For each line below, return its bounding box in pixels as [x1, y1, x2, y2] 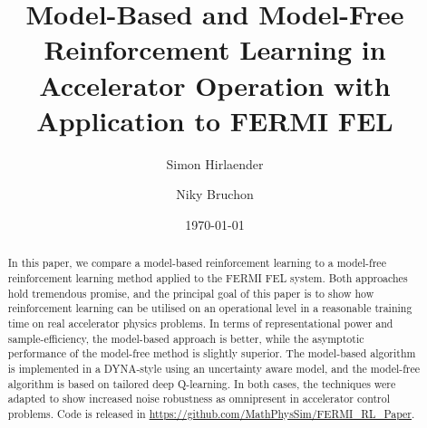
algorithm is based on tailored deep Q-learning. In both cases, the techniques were [7, 376, 396, 391]
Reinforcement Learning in [44, 31, 386, 68]
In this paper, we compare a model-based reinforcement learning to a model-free [7, 255, 386, 271]
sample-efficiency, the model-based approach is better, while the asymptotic [7, 330, 364, 346]
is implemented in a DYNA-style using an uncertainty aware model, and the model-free [7, 360, 421, 376]
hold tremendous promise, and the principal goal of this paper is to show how [7, 285, 374, 300]
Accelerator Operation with [39, 66, 391, 103]
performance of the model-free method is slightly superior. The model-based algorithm [7, 346, 416, 361]
